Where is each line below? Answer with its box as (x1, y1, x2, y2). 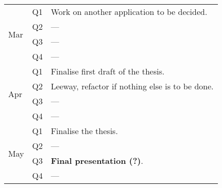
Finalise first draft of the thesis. (51, 65, 165, 77)
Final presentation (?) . (51, 155, 144, 166)
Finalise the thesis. (51, 125, 118, 137)
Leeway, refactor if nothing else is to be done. (51, 80, 214, 92)
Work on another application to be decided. (51, 6, 208, 17)
